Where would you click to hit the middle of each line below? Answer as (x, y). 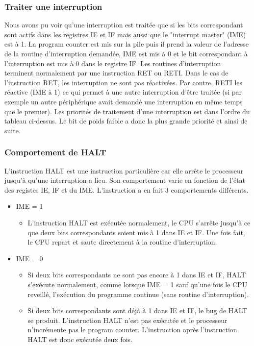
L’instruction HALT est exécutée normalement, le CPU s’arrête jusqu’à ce (139, 222)
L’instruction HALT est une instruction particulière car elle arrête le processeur (124, 170)
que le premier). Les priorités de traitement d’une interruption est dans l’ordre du (127, 111)
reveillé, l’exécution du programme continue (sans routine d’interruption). (138, 294)
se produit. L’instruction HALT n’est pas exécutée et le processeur (127, 320)
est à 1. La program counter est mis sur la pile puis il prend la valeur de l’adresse (127, 44)
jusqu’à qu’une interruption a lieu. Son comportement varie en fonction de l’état (125, 180)
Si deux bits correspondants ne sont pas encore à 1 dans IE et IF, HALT (137, 275)
